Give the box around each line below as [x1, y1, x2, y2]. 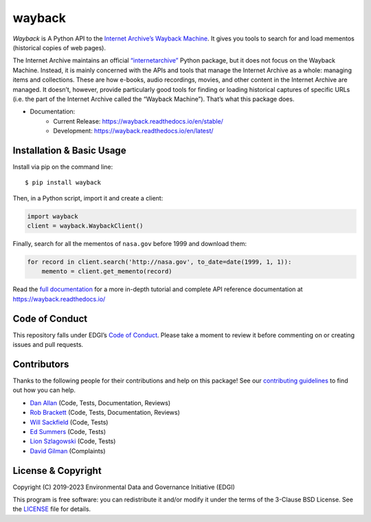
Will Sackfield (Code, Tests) [30, 418, 109, 426]
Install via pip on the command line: [12, 162, 113, 171]
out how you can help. [12, 386, 76, 394]
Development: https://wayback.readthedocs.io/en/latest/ [53, 127, 214, 135]
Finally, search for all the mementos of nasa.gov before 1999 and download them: [12, 240, 247, 248]
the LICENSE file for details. [12, 505, 91, 513]
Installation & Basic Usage [12, 144, 126, 156]
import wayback [27, 212, 78, 220]
